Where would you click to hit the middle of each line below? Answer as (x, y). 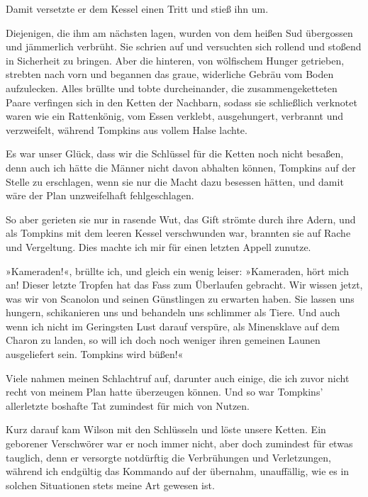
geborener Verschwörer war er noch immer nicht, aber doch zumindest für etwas (179, 443)
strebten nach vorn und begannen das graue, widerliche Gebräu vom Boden (170, 74)
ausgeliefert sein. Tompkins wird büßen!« (95, 354)
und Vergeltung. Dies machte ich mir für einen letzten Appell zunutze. (158, 246)
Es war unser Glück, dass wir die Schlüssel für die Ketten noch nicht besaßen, (175, 153)
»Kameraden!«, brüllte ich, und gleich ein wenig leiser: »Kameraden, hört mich (178, 270)
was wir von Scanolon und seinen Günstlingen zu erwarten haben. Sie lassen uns (180, 298)
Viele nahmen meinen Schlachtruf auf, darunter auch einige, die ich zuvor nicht (178, 378)
